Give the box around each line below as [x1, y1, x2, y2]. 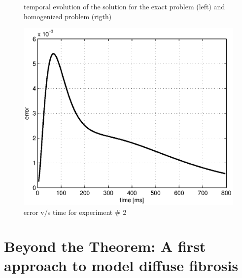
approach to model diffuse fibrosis [4, 255, 239, 276]
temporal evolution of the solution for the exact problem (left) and [24, 1, 225, 11]
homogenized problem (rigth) [24, 11, 112, 21]
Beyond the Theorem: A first [4, 236, 206, 256]
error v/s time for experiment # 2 [24, 207, 127, 217]
